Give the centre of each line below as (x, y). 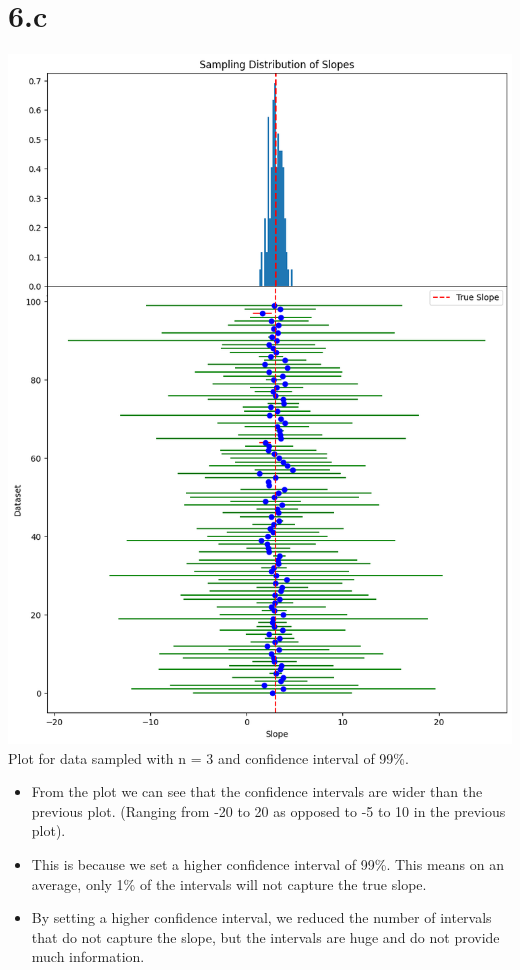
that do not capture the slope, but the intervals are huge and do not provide (265, 936)
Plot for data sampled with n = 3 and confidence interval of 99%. (208, 757)
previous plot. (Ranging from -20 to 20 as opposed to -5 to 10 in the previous (268, 810)
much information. (88, 956)
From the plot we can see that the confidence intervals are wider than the (257, 791)
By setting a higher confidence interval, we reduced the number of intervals (261, 917)
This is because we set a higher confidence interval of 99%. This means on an (267, 864)
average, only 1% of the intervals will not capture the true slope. (229, 883)
